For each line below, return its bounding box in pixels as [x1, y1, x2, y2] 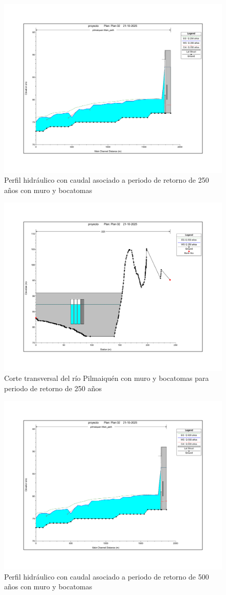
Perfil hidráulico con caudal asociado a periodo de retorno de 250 [4, 174, 209, 185]
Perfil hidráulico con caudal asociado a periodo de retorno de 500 [4, 571, 209, 582]
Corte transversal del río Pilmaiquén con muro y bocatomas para [4, 373, 209, 383]
